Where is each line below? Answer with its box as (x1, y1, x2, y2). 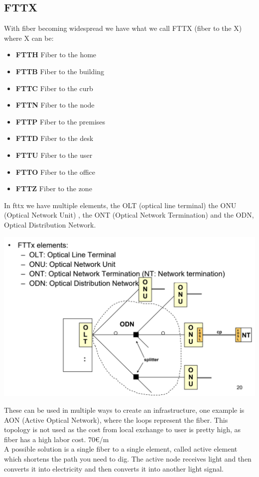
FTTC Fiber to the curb (15, 83, 93, 93)
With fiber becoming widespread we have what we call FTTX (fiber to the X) (4, 23, 242, 33)
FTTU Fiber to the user (15, 149, 93, 160)
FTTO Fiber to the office (15, 166, 95, 177)
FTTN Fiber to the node (15, 100, 95, 110)
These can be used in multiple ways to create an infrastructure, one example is (4, 405, 245, 415)
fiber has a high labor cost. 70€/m (4, 434, 109, 444)
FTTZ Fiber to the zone (15, 183, 92, 194)
